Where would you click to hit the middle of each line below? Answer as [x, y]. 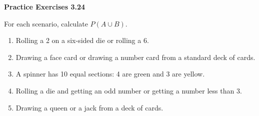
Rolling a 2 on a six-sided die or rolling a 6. [82, 40]
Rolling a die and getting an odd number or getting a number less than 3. [129, 90]
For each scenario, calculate [46, 23]
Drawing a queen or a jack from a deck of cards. [89, 107]
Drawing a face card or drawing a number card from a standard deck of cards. [135, 57]
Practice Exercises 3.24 [45, 6]
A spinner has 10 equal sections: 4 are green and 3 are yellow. [110, 74]
